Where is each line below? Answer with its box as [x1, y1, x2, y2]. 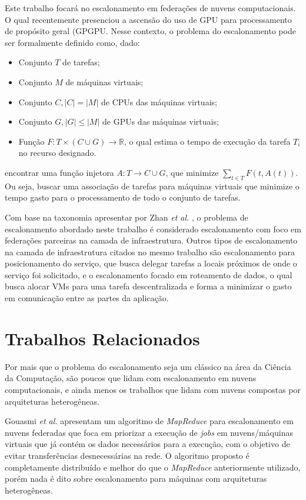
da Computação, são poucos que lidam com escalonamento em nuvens [5, 372, 257, 384]
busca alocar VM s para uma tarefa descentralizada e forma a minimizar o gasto [5, 280, 292, 292]
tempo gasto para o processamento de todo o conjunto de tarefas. [5, 191, 241, 204]
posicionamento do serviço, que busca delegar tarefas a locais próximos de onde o [5, 257, 297, 269]
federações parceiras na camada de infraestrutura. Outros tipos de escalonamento [5, 234, 298, 246]
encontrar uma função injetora [5, 166, 114, 178]
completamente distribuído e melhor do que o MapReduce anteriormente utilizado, [5, 461, 301, 473]
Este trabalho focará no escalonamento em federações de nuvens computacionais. [5, 2, 296, 14]
